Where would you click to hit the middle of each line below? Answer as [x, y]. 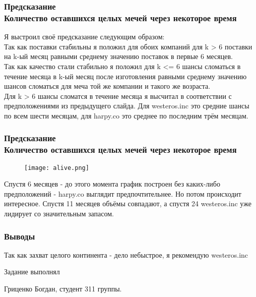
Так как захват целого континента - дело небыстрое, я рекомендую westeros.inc [126, 254]
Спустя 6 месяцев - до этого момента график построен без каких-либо [112, 184]
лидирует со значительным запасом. [59, 214]
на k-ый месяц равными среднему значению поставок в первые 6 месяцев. [118, 56]
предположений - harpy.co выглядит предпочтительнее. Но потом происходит [123, 193]
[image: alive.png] [57, 168]
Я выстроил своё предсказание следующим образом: [84, 37]
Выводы [20, 236]
